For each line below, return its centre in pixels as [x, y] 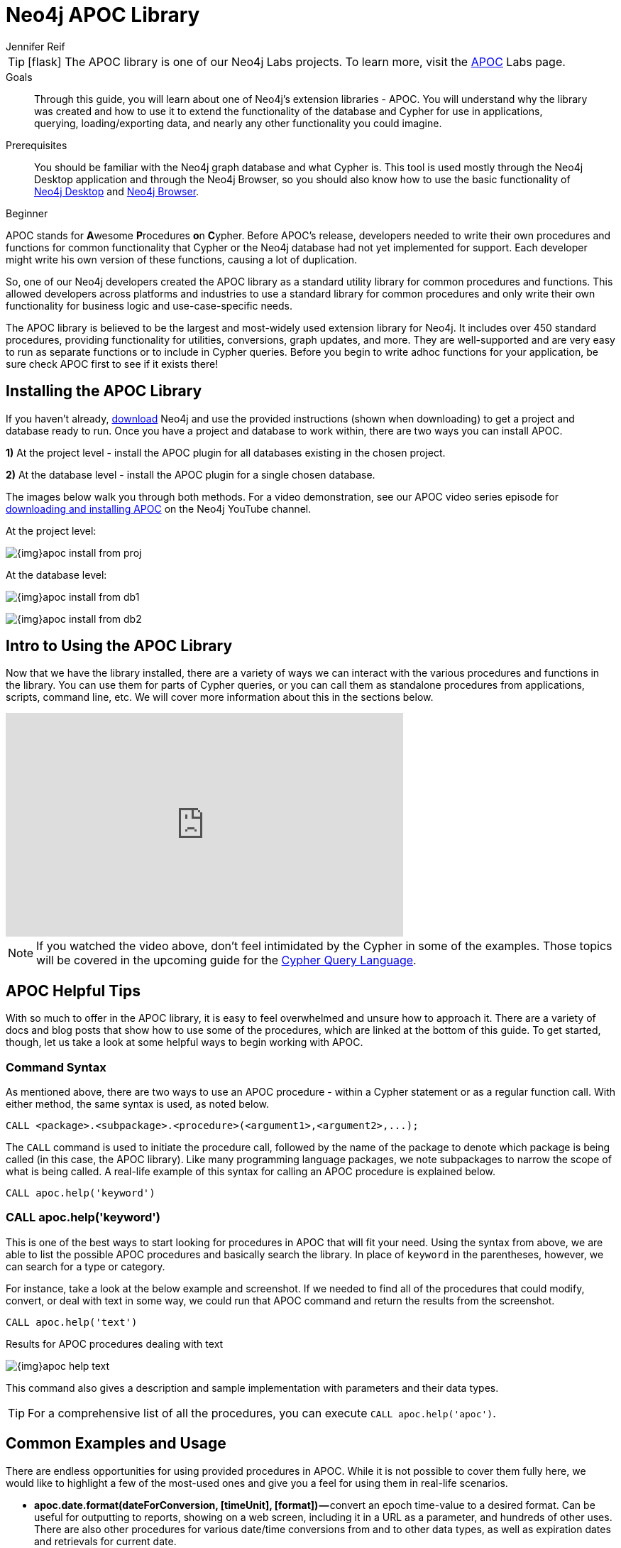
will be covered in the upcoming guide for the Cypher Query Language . [226, 960]
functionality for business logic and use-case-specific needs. [149, 305]
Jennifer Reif [35, 46]
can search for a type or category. [86, 1266]
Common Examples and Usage [116, 1444]
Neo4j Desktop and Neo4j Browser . [117, 191]
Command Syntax [56, 1067]
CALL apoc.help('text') [72, 1322]
